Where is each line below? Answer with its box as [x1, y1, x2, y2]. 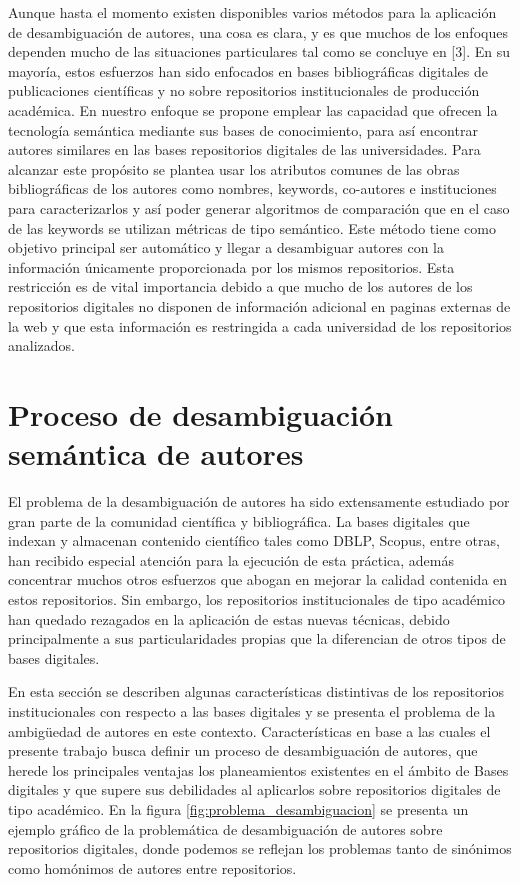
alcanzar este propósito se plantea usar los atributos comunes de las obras [8, 158, 460, 179]
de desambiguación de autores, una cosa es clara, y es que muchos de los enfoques [8, 21, 508, 42]
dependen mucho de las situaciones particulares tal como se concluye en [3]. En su [8, 41, 510, 62]
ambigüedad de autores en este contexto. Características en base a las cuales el [8, 720, 491, 741]
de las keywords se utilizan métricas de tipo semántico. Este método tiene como [8, 217, 496, 238]
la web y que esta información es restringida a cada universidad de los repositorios [8, 315, 512, 336]
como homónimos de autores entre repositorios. [8, 857, 297, 878]
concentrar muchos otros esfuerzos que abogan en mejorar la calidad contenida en [8, 569, 508, 590]
